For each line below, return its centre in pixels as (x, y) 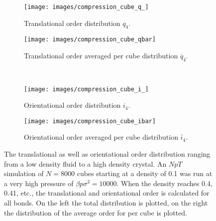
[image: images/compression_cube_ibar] (90, 121)
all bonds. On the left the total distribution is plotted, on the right (106, 202)
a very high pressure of (39, 183)
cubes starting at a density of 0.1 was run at (145, 173)
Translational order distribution (72, 23)
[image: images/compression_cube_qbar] (90, 40)
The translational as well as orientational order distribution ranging (107, 154)
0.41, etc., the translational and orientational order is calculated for (107, 193)
